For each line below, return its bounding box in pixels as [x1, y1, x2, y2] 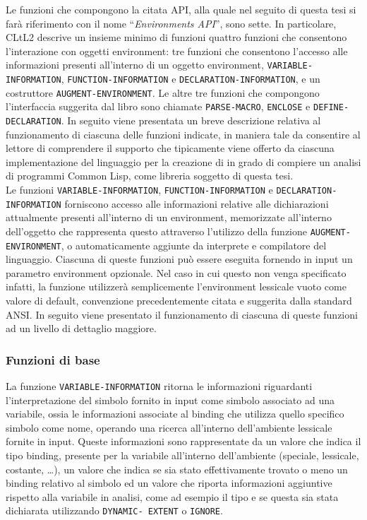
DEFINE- [313, 102, 349, 113]
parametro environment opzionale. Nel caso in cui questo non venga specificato [6, 265, 347, 280]
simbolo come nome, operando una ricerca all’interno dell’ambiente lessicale [6, 420, 332, 435]
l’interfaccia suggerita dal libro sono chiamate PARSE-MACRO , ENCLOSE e [6, 99, 311, 114]
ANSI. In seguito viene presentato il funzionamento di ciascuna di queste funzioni [6, 307, 358, 321]
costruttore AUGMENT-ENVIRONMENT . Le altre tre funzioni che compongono [6, 85, 320, 100]
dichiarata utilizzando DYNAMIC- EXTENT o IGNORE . [6, 503, 223, 518]
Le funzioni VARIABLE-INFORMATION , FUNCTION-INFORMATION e [6, 182, 273, 197]
